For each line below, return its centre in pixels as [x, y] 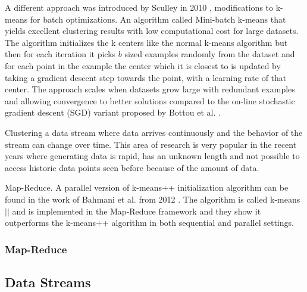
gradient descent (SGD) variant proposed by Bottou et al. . [113, 112]
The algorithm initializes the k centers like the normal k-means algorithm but [146, 42]
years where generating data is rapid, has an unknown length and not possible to [152, 156]
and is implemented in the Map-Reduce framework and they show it [137, 211]
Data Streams [48, 282]
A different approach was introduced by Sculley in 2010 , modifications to [139, 7]
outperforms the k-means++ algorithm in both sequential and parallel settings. [149, 223]
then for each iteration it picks [60, 54]
